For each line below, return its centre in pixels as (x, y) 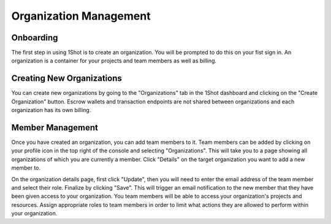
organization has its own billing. (51, 110)
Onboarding (35, 38)
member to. (26, 168)
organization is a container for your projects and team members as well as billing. (114, 61)
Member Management (55, 128)
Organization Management (81, 16)
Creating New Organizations (67, 79)
